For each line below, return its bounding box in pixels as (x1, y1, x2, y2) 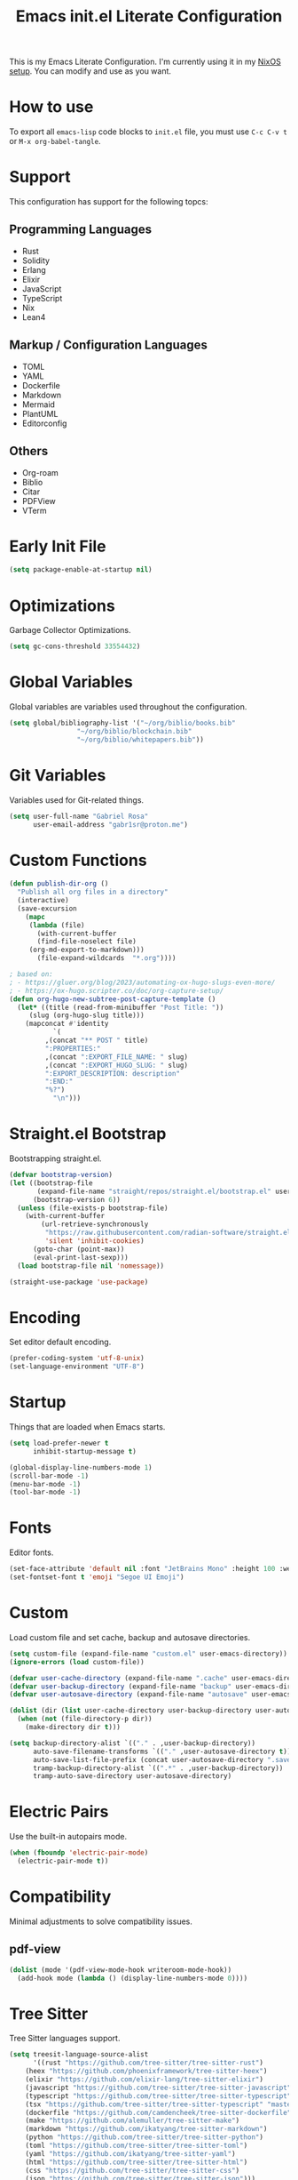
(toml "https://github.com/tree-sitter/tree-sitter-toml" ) (25, 2141, 248, 2150)
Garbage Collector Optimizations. (9, 625, 131, 636)
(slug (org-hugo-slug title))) (28, 1011, 145, 1020)
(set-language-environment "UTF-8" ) (9, 1362, 145, 1371)
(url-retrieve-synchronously (41, 1220, 149, 1229)
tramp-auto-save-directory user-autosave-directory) (32, 1772, 232, 1781)
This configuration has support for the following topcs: (9, 196, 208, 207)
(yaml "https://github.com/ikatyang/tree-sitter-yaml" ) (25, 2149, 237, 2158)
